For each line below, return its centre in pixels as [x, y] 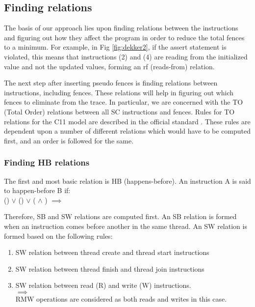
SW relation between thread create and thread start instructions [112, 252]
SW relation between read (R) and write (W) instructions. [103, 285]
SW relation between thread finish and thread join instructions [110, 268]
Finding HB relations [47, 162]
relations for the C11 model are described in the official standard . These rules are [127, 121]
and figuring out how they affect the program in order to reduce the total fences [124, 37]
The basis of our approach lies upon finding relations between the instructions [121, 28]
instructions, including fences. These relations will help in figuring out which [119, 92]
